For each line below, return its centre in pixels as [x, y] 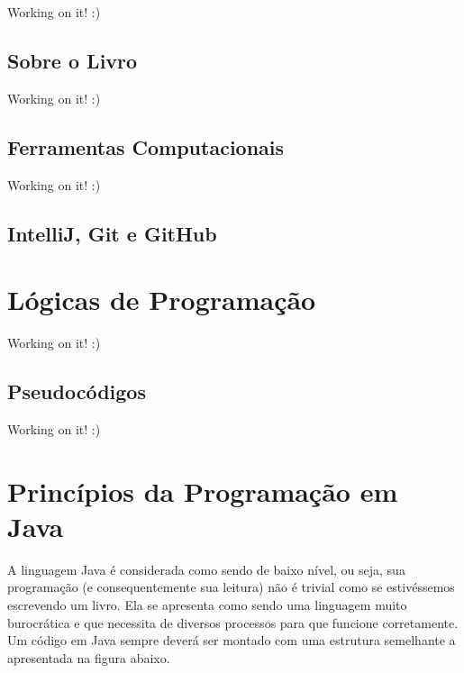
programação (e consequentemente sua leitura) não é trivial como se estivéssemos [231, 587]
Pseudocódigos [77, 391]
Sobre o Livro [73, 60]
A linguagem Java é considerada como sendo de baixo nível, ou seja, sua [206, 569]
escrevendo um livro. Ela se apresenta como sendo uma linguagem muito [207, 604]
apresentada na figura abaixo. [89, 657]
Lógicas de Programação [162, 300]
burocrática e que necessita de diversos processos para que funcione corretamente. [233, 622]
